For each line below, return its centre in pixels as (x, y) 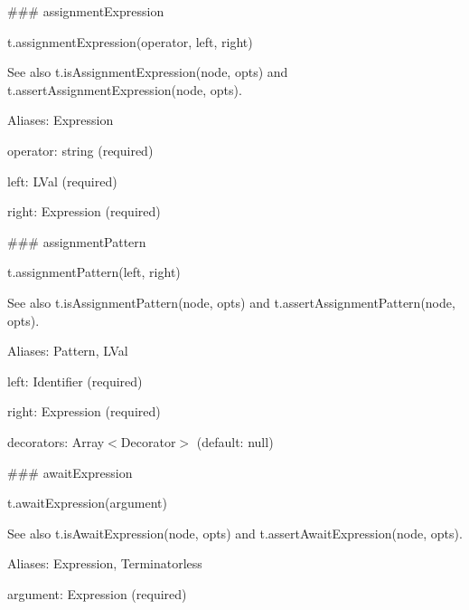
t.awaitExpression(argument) (88, 503)
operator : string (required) (80, 150)
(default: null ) (235, 441)
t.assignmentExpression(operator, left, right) (130, 41)
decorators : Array (56, 441)
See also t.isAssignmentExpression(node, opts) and (148, 72)
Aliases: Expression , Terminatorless (105, 563)
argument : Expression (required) (97, 593)
